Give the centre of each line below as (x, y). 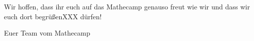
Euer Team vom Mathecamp (47, 33)
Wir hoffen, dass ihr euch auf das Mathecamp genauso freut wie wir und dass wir (127, 6)
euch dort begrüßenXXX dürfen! (53, 16)
